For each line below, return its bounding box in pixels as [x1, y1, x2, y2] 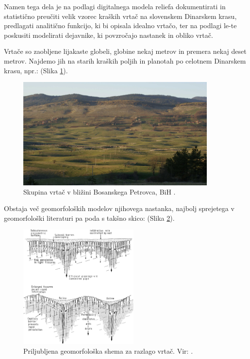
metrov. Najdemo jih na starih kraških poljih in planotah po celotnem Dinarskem [4, 55, 246, 65]
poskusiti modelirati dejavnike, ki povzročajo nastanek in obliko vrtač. [4, 30, 213, 40]
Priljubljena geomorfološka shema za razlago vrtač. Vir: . [23, 345, 193, 356]
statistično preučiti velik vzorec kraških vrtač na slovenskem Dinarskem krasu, [4, 11, 237, 21]
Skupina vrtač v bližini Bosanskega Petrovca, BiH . [23, 187, 176, 197]
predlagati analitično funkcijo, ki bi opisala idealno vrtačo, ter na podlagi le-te [4, 20, 237, 31]
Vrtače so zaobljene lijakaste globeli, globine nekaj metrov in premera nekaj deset [4, 46, 247, 56]
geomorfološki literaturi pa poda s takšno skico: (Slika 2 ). [4, 212, 175, 223]
